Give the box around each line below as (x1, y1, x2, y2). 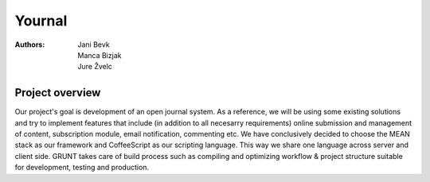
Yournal (14, 12, 68, 29)
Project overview (14, 86, 101, 99)
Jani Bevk (77, 40, 111, 49)
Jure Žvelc (77, 62, 113, 72)
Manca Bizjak (77, 50, 122, 60)
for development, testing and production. (14, 163, 150, 172)
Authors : (14, 40, 45, 49)
